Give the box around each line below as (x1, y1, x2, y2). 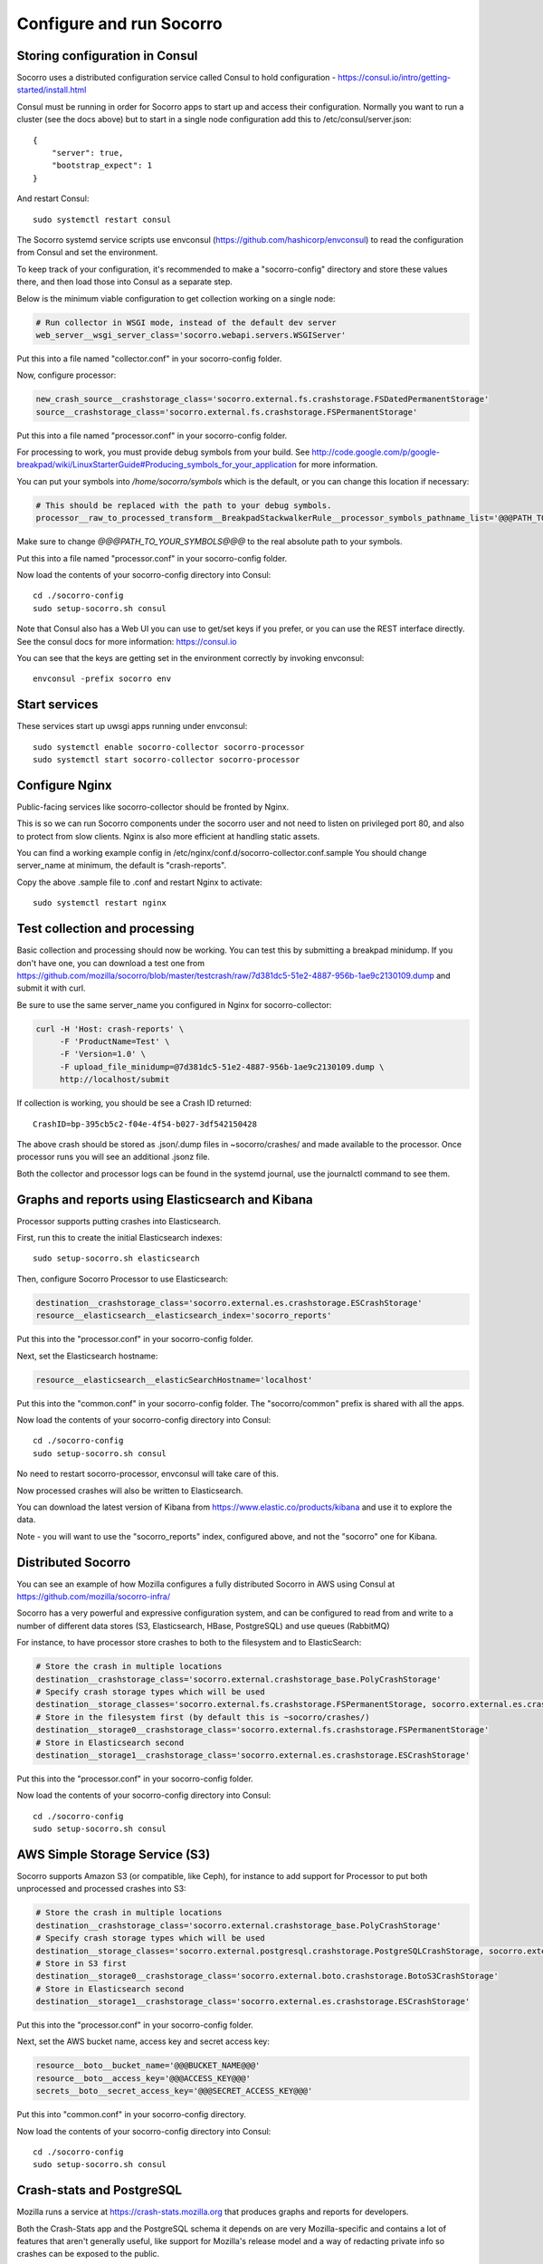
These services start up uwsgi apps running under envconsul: (16, 721, 248, 732)
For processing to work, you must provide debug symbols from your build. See (16, 446, 310, 457)
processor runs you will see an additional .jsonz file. (16, 1151, 210, 1163)
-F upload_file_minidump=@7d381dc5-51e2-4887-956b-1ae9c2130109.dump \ (59, 1061, 385, 1072)
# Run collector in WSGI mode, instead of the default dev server (35, 317, 337, 328)
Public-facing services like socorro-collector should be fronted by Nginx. (16, 801, 290, 812)
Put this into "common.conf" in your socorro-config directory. (16, 2109, 247, 2120)
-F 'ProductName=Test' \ (59, 1037, 170, 1047)
